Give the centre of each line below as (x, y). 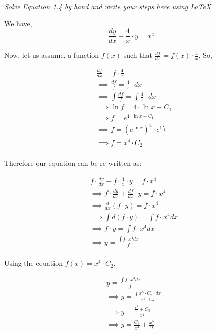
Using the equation (33, 263)
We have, (18, 23)
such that (138, 55)
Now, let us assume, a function (52, 55)
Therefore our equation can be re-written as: (73, 163)
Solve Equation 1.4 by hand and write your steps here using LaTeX (108, 6)
